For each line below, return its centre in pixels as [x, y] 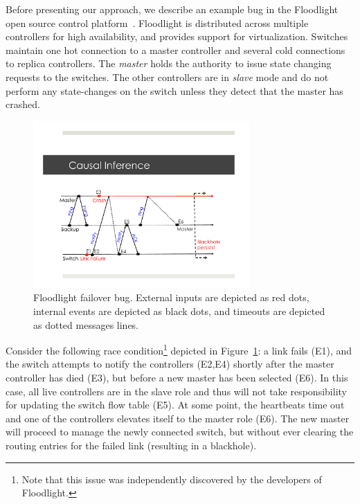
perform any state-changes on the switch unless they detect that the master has [174, 90]
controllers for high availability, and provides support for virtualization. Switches [177, 36]
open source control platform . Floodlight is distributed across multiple [157, 22]
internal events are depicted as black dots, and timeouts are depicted [179, 310]
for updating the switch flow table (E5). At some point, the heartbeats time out [175, 405]
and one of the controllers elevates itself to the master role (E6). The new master [178, 418]
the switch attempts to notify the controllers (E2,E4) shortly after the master [170, 364]
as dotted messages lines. [86, 324]
